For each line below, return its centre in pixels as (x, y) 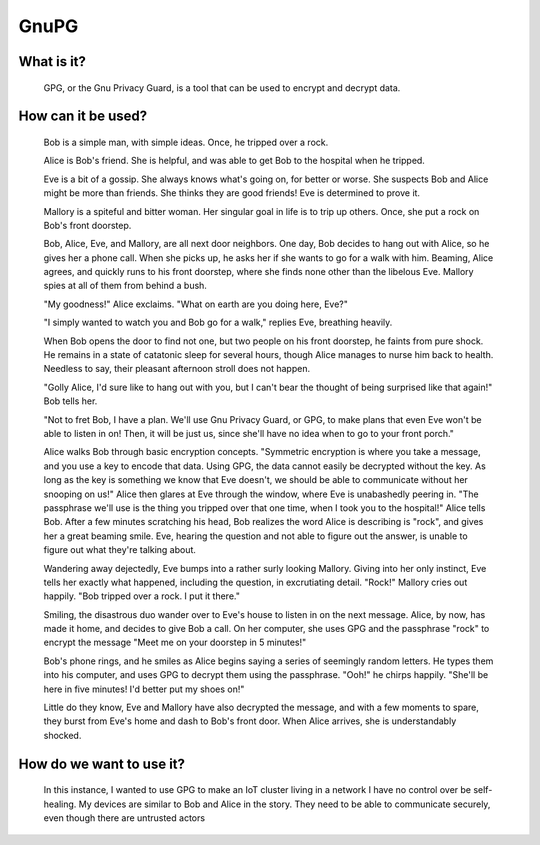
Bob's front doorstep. (87, 225)
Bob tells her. (70, 401)
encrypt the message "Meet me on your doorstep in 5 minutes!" (175, 642)
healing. (60, 804)
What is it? (52, 61)
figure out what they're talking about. (120, 550)
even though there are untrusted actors (124, 818)
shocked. (62, 735)
